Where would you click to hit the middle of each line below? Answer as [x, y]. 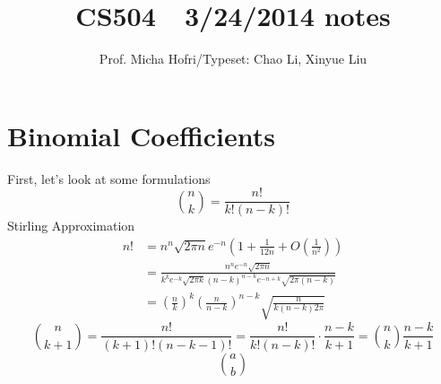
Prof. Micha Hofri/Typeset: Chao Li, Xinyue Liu [233, 59]
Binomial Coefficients [141, 135]
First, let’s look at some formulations [109, 178]
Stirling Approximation [71, 226]
